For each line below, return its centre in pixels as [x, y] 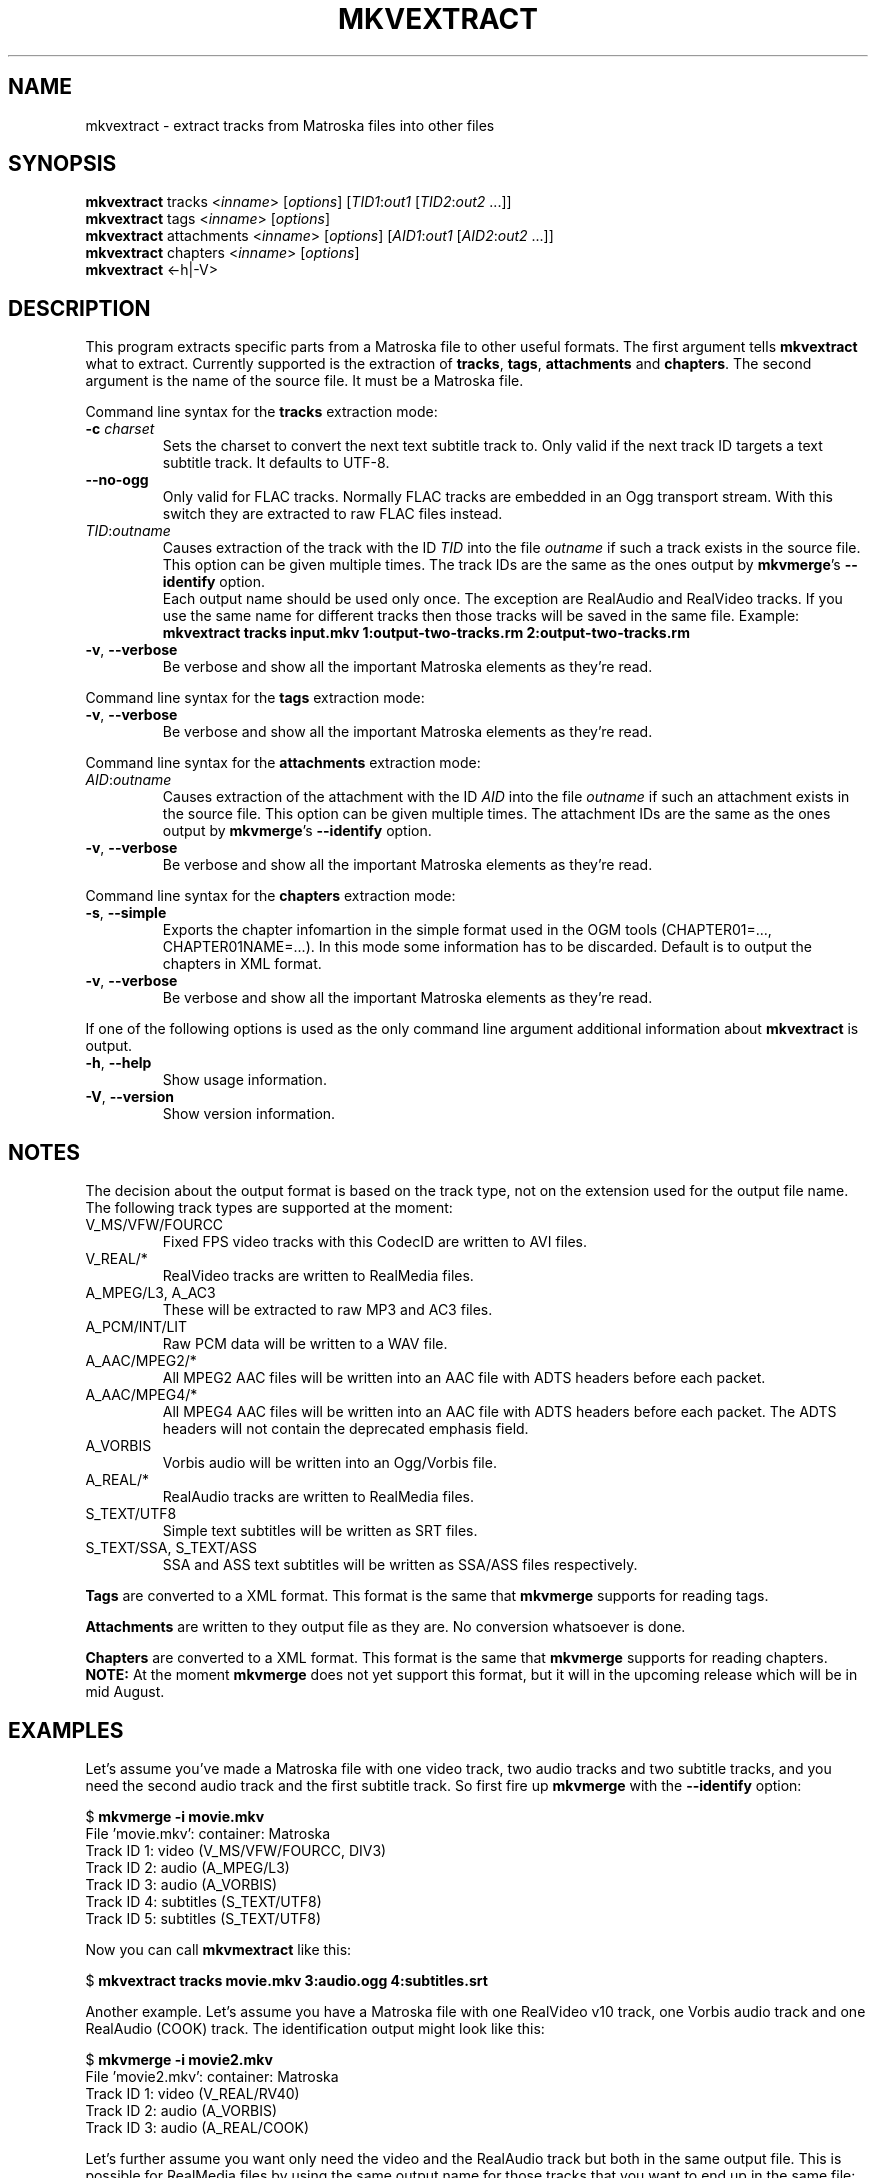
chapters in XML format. [242, 964]
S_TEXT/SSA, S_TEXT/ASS [171, 1548]
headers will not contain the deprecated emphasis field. [345, 1429]
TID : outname [128, 531]
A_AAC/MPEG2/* [141, 1361]
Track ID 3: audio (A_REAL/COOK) [197, 2127]
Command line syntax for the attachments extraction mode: [283, 763]
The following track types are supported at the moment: [269, 1208]
